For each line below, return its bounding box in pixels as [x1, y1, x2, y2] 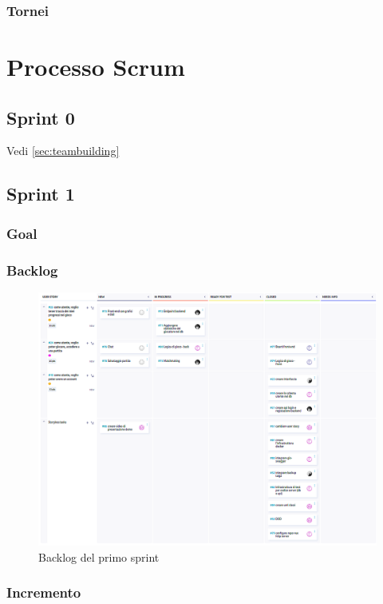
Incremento [6, 582, 81, 602]
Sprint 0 [6, 105, 75, 129]
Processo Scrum [6, 50, 185, 83]
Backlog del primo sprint [38, 548, 160, 565]
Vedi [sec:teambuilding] [6, 142, 120, 159]
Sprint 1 [6, 181, 75, 206]
